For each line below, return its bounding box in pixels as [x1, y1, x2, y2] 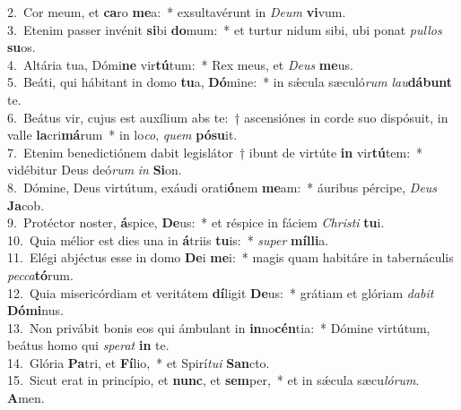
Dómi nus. [7, 301, 64, 320]
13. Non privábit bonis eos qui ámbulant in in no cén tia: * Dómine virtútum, [7, 318, 431, 337]
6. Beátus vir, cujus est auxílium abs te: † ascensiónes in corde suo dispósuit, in [7, 107, 448, 126]
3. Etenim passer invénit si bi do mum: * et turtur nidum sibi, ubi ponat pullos [7, 20, 442, 38]
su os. [7, 38, 36, 56]
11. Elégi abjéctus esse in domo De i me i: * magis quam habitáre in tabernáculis [7, 248, 454, 267]
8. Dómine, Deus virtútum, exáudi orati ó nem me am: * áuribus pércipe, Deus [7, 177, 438, 196]
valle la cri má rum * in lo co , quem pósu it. [7, 125, 238, 144]
